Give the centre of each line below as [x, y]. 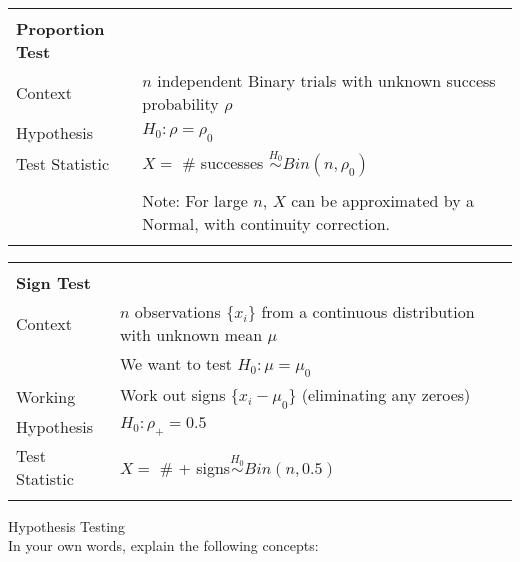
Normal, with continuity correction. [266, 224]
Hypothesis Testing [66, 525]
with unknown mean [191, 335]
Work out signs [172, 395]
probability [180, 103]
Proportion [60, 28]
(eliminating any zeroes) [386, 395]
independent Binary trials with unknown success [326, 80]
